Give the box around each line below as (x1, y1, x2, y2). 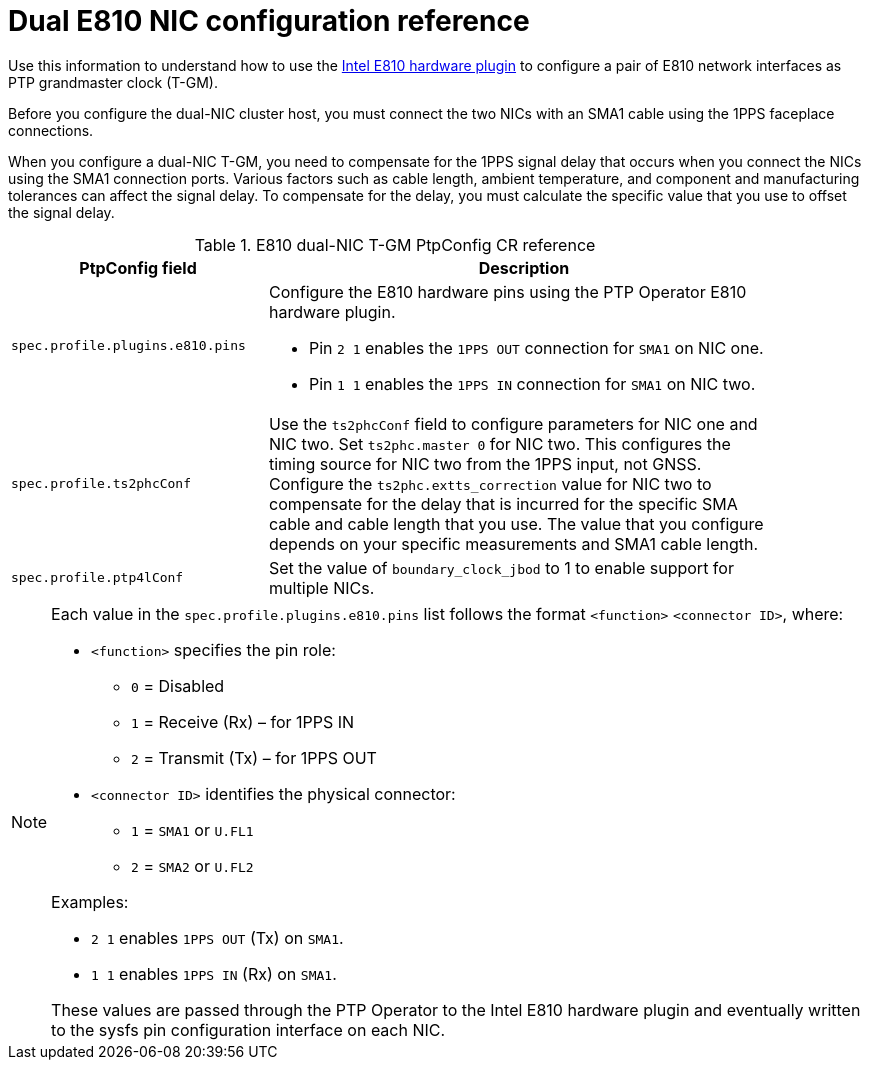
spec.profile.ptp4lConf (11, 570, 184, 586)
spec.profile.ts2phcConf (11, 476, 192, 492)
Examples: (51, 891, 129, 912)
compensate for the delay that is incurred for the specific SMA (268, 493, 738, 514)
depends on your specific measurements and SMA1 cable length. (268, 533, 759, 554)
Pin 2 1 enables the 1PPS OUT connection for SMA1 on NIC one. (308, 337, 764, 358)
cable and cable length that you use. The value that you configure (268, 513, 764, 534)
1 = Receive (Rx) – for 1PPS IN (131, 711, 355, 732)
